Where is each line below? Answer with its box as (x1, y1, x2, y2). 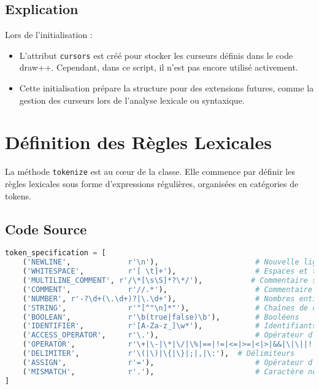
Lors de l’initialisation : (5, 28, 93, 41)
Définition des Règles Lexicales (5, 129, 272, 155)
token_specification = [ (5, 248, 106, 258)
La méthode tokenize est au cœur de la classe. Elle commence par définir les (5, 165, 295, 178)
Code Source (5, 219, 87, 238)
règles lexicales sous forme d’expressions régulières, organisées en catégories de (5, 177, 299, 190)
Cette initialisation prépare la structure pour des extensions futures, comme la (19, 82, 314, 94)
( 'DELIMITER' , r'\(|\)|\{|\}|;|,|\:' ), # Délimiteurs (22, 349, 295, 358)
